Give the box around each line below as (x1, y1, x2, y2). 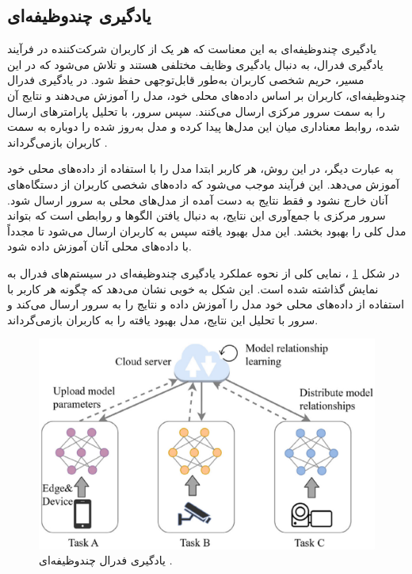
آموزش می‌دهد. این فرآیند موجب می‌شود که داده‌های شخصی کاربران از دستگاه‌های (7, 175, 399, 192)
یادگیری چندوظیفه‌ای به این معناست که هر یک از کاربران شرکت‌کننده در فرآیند (7, 40, 377, 57)
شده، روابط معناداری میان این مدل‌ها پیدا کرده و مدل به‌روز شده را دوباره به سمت (7, 118, 400, 135)
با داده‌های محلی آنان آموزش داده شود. (7, 238, 192, 254)
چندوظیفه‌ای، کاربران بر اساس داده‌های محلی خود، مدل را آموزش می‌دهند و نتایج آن (7, 86, 406, 103)
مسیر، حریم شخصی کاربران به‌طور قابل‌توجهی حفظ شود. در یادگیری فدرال (7, 71, 364, 88)
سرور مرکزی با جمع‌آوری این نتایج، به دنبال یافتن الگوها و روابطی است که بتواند (7, 207, 386, 224)
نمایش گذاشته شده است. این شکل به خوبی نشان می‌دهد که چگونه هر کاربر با (7, 280, 379, 297)
